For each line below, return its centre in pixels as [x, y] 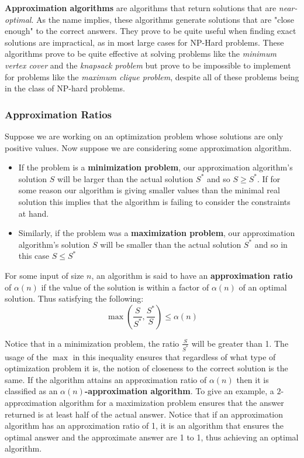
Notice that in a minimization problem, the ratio [92, 343]
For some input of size [44, 275]
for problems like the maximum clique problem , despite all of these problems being [152, 76]
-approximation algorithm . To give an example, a [179, 391]
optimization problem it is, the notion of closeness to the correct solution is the [146, 368]
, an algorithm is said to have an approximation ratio [192, 275]
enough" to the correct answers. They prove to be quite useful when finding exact [151, 31]
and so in [271, 244]
